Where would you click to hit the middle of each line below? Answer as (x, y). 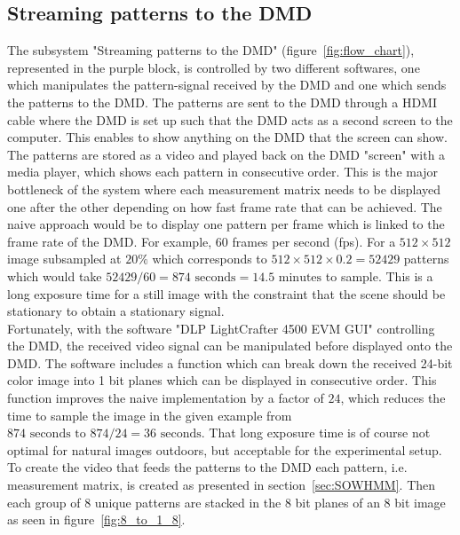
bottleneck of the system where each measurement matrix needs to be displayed (224, 189)
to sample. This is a (379, 275)
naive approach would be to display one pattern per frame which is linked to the (226, 224)
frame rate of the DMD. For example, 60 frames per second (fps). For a (202, 241)
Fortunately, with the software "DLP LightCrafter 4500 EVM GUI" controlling (221, 328)
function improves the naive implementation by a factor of (166, 398)
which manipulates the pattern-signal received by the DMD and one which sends (227, 85)
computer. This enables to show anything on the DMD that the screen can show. (227, 137)
